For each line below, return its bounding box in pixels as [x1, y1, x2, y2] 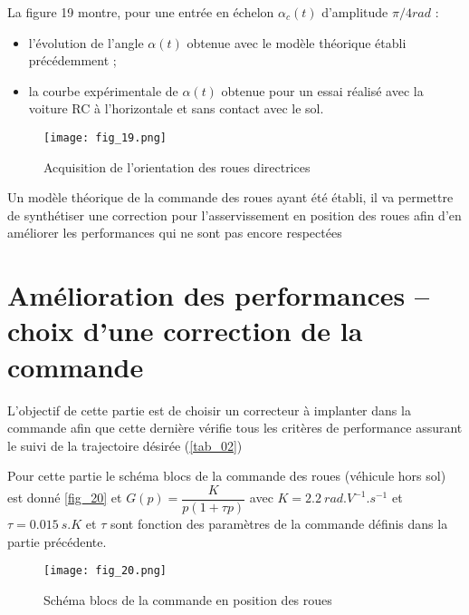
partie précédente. [7, 532, 107, 551]
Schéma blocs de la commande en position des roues [43, 590, 332, 609]
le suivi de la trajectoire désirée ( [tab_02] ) [7, 435, 243, 454]
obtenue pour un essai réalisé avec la [221, 81, 424, 100]
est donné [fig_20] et [7, 488, 122, 507]
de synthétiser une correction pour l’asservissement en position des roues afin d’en [7, 205, 462, 224]
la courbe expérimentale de [28, 81, 178, 100]
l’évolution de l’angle [28, 33, 144, 52]
